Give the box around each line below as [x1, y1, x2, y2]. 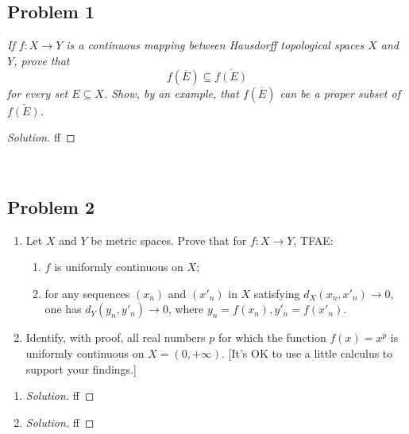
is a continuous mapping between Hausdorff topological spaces [66, 37, 365, 53]
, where [168, 300, 204, 317]
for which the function [218, 329, 326, 346]
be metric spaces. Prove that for [91, 231, 247, 248]
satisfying [253, 285, 300, 301]
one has [44, 300, 82, 317]
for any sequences [44, 285, 130, 301]
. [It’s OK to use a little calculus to [222, 344, 393, 361]
